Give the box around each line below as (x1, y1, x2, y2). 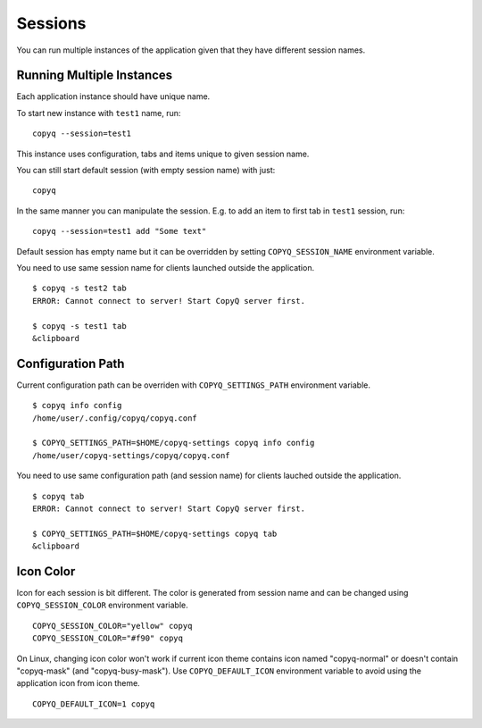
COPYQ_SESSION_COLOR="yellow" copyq (32, 621, 193, 631)
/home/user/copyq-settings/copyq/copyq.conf (32, 450, 231, 460)
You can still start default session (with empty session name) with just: (16, 165, 276, 176)
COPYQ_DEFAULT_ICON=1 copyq (32, 699, 155, 709)
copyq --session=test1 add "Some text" (32, 226, 207, 237)
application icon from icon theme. (16, 678, 140, 689)
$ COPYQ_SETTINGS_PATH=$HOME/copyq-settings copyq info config (32, 438, 315, 448)
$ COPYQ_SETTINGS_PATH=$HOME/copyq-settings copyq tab (32, 528, 278, 539)
